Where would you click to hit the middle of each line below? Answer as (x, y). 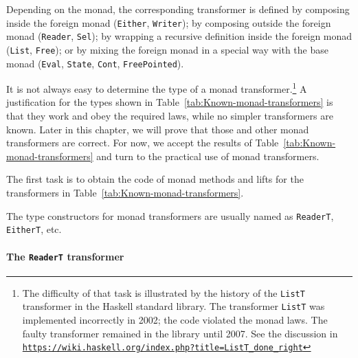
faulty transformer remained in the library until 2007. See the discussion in (180, 333)
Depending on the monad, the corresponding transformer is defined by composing (178, 9)
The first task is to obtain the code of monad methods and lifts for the (155, 179)
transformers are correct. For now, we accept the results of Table (143, 143)
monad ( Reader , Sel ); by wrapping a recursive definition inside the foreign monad (179, 36)
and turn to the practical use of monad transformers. (208, 156)
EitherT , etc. (34, 229)
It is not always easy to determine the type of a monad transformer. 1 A (157, 88)
